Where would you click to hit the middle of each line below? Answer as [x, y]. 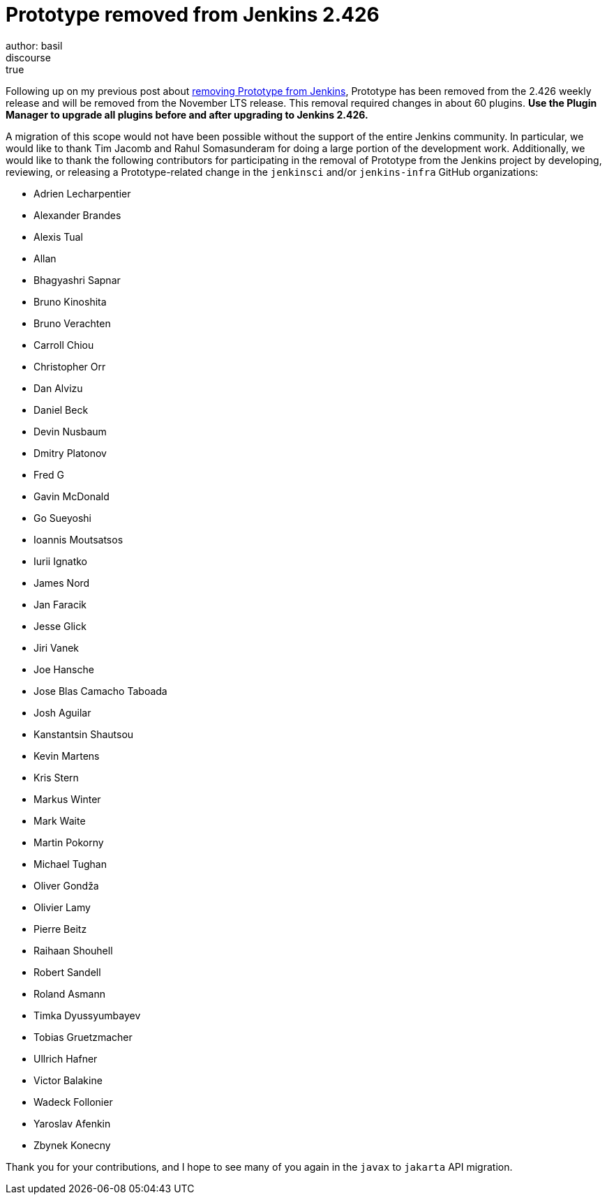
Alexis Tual [58, 237]
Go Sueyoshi [62, 518]
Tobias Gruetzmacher [83, 1037]
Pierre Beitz [60, 929]
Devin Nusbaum [70, 431]
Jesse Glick [60, 626]
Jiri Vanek [57, 647]
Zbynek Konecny [72, 1145]
